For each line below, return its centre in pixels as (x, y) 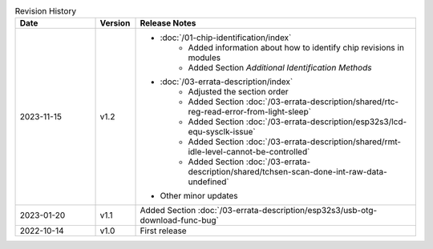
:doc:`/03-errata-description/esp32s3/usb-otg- (287, 211)
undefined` (208, 182)
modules (204, 58)
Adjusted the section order (238, 92)
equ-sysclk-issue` (222, 132)
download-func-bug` (180, 220)
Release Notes (168, 23)
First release (164, 231)
